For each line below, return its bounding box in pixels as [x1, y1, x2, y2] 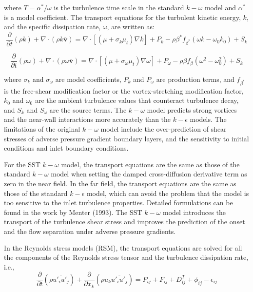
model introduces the [163, 207, 226, 217]
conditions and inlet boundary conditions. [4, 143, 129, 153]
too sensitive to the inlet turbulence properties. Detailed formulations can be [4, 197, 233, 208]
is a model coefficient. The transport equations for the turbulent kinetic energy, [4, 12, 241, 22]
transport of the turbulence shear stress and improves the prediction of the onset [4, 216, 245, 227]
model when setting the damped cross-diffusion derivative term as [51, 169, 247, 179]
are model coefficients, [55, 74, 121, 84]
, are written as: [107, 21, 155, 32]
